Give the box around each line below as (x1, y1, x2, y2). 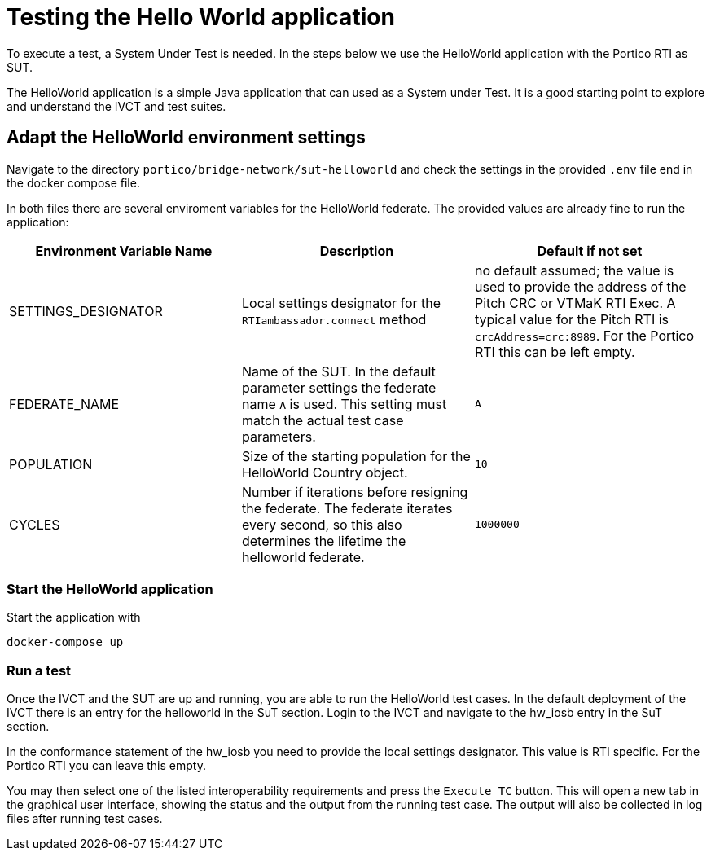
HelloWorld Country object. (241, 464, 408, 481)
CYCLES (9, 516, 60, 533)
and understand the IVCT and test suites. (7, 99, 226, 113)
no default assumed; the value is (474, 261, 674, 279)
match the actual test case (241, 411, 404, 428)
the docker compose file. (7, 175, 140, 190)
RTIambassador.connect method (241, 310, 427, 327)
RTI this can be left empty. (474, 343, 635, 360)
